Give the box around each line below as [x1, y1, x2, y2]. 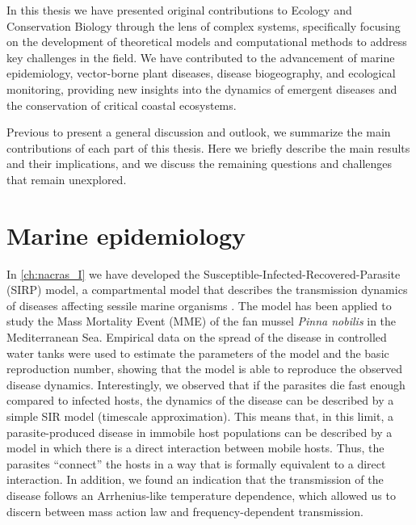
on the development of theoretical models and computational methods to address [6, 33, 407, 50]
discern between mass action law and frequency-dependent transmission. [6, 502, 363, 519]
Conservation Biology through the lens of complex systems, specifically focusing [6, 17, 401, 34]
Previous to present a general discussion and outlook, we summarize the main [6, 124, 391, 141]
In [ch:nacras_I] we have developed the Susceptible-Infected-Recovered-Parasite [6, 265, 401, 282]
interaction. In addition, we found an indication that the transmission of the [6, 471, 384, 488]
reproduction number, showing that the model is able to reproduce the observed [6, 360, 403, 377]
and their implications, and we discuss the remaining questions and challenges [6, 155, 393, 172]
